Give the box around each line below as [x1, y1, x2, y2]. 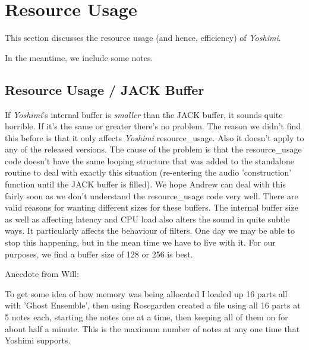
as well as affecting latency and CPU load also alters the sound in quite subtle [5, 212, 290, 225]
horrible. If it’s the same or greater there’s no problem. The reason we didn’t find [5, 120, 301, 132]
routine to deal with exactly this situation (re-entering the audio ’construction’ [5, 166, 292, 179]
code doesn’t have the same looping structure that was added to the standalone [5, 154, 294, 167]
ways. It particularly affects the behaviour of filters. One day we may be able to [5, 224, 295, 237]
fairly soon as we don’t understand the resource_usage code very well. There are [5, 189, 298, 202]
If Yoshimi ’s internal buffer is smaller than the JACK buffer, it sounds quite [5, 108, 283, 120]
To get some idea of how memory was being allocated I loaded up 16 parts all [5, 287, 288, 300]
